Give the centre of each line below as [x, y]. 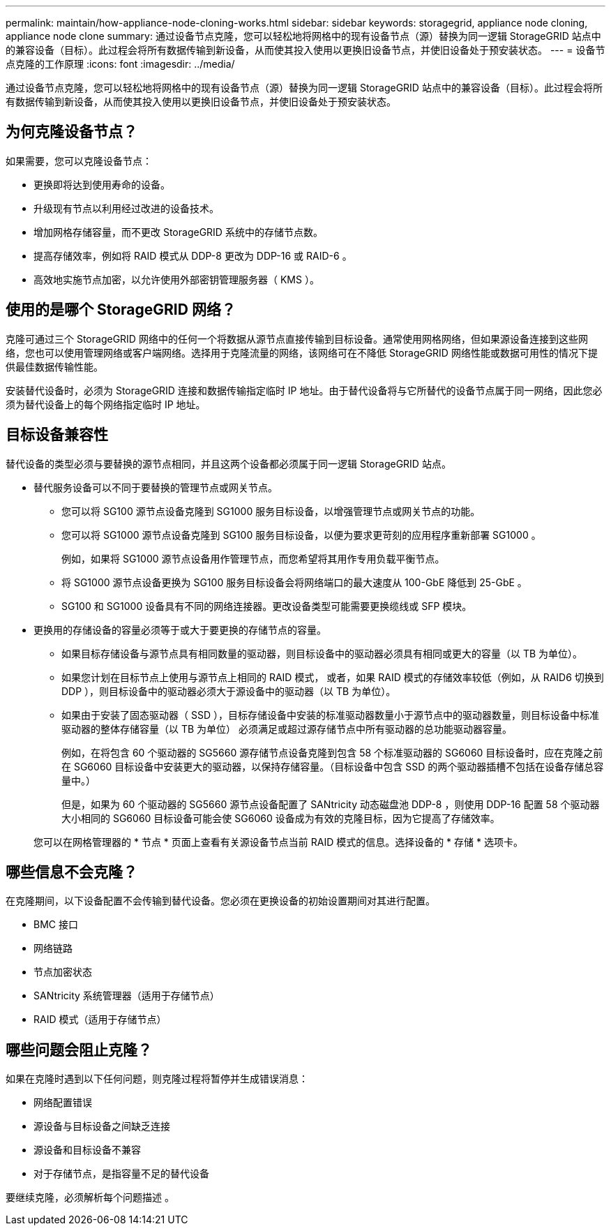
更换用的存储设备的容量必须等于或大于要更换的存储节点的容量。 [180, 629]
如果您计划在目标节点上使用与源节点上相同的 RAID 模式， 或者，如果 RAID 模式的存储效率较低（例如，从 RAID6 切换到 [333, 677]
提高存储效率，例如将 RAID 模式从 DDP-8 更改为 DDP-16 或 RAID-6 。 [193, 255]
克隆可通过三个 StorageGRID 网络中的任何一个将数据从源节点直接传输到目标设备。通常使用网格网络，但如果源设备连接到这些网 [297, 338]
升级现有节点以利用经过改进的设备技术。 [126, 208]
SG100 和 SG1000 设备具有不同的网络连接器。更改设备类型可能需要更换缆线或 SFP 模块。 [267, 606]
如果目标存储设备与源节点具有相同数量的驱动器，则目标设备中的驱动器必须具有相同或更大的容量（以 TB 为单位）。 [322, 653]
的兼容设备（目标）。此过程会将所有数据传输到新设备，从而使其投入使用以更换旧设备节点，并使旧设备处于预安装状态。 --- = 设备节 [305, 50]
